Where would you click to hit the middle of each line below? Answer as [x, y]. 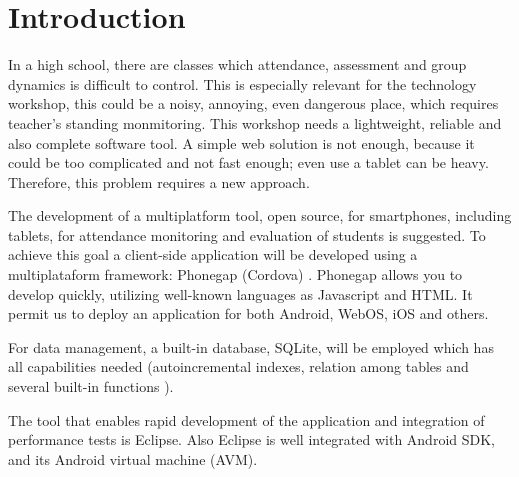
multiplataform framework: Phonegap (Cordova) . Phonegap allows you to [235, 274]
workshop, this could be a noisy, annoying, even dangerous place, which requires [253, 103]
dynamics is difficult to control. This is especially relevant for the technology [242, 83]
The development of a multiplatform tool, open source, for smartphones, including [260, 215]
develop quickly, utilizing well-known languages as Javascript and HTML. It [240, 293]
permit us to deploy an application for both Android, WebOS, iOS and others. [248, 313]
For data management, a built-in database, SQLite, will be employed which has [251, 346]
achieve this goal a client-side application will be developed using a [213, 254]
